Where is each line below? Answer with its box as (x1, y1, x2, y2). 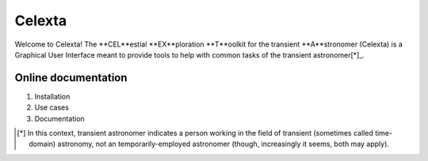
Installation (34, 92, 71, 101)
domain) (29, 139, 56, 149)
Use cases (34, 103, 69, 112)
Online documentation (14, 71, 128, 84)
